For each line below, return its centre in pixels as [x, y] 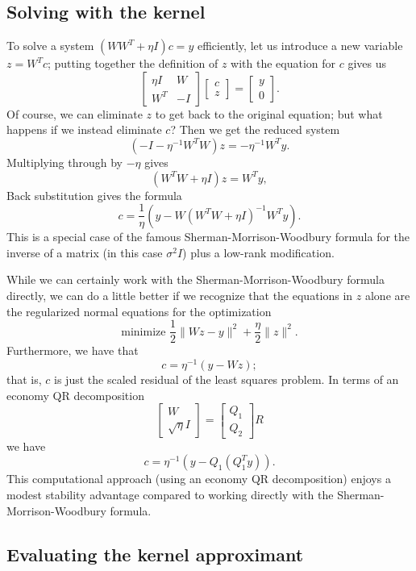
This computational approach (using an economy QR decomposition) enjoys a [199, 479]
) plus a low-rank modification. [258, 252]
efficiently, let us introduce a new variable [300, 46]
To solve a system [50, 46]
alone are [387, 296]
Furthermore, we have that [73, 350]
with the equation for [283, 63]
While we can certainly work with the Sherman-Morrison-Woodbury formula [196, 279]
